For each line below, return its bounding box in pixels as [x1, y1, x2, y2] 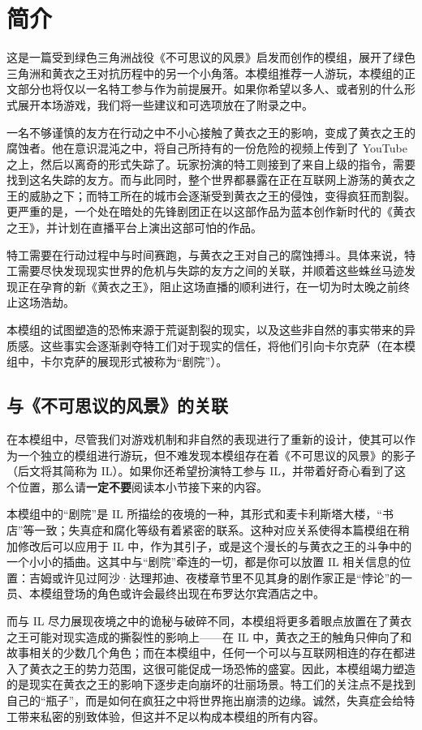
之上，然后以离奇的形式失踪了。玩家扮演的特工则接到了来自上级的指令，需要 [6, 155, 416, 172]
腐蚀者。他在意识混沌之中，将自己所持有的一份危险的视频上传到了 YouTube [6, 140, 407, 157]
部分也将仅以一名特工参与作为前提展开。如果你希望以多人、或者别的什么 [17, 80, 404, 97]
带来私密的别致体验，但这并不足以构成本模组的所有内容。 [17, 707, 325, 724]
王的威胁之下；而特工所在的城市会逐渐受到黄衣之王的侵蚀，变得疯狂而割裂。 [6, 187, 416, 204]
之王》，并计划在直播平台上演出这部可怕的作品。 [6, 219, 262, 236]
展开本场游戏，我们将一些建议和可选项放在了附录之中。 [17, 96, 313, 113]
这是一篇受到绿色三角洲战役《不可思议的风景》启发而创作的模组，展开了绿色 [6, 49, 416, 66]
